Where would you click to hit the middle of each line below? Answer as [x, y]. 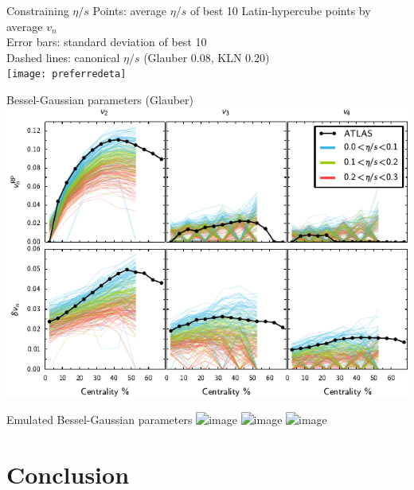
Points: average [130, 10]
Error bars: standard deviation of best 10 [107, 42]
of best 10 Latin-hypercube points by [280, 10]
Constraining [38, 10]
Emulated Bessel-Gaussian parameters [100, 420]
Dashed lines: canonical [63, 57]
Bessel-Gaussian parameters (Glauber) [100, 100]
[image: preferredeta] [66, 74]
